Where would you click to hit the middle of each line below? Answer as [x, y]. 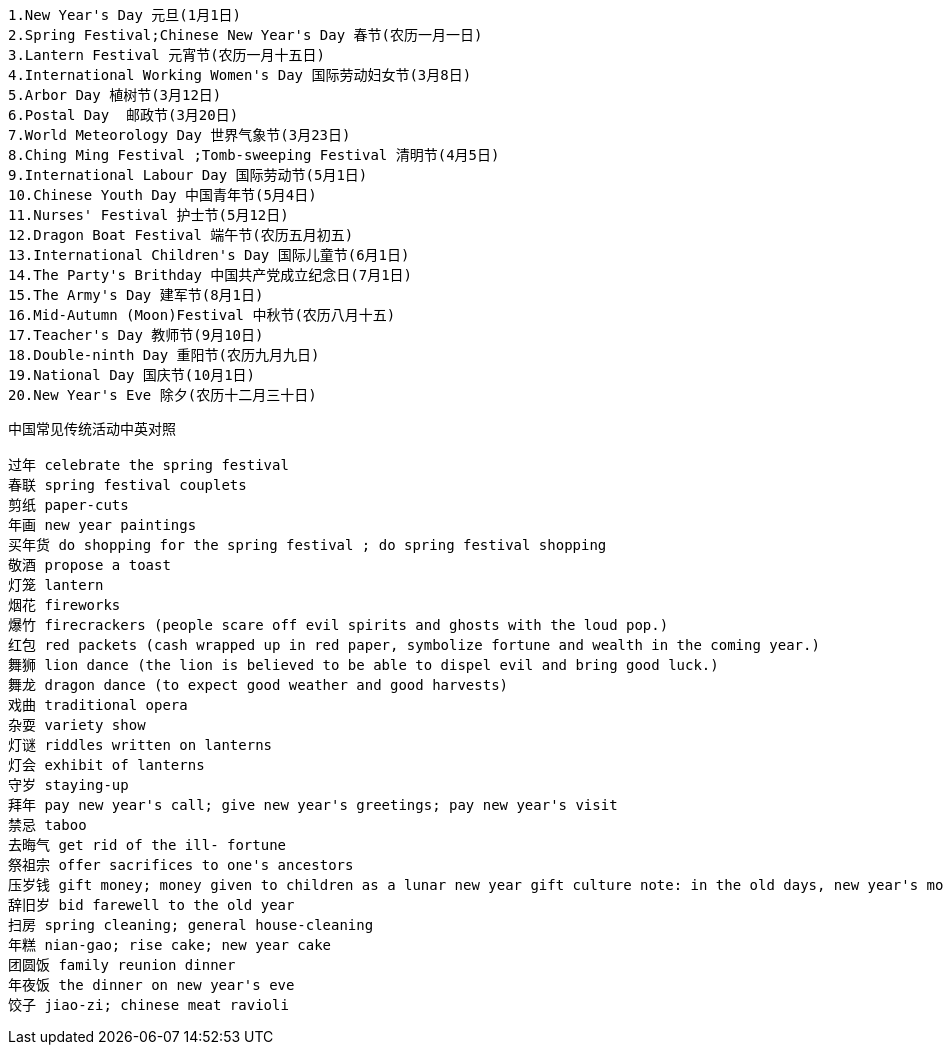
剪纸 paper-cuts [68, 505]
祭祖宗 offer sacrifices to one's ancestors [181, 865]
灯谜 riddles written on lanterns [140, 745]
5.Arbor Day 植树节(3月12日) [115, 95]
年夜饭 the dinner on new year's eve [151, 985]
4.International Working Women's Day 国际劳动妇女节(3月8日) [240, 75]
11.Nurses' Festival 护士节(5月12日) [148, 215]
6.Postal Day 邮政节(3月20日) [123, 115]
